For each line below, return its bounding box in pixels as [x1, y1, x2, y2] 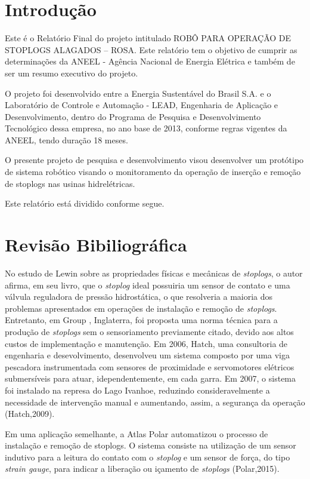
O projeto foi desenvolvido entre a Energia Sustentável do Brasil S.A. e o [5, 87, 271, 99]
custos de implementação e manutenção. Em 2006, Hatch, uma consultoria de [5, 337, 288, 349]
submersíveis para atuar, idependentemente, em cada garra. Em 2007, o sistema [5, 372, 296, 385]
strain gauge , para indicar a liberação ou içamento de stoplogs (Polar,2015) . [5, 462, 280, 475]
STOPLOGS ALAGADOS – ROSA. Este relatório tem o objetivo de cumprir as [5, 43, 297, 56]
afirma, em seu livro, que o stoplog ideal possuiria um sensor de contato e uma [5, 278, 290, 291]
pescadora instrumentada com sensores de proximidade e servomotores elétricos [5, 360, 294, 373]
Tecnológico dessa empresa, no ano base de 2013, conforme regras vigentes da [5, 122, 287, 134]
